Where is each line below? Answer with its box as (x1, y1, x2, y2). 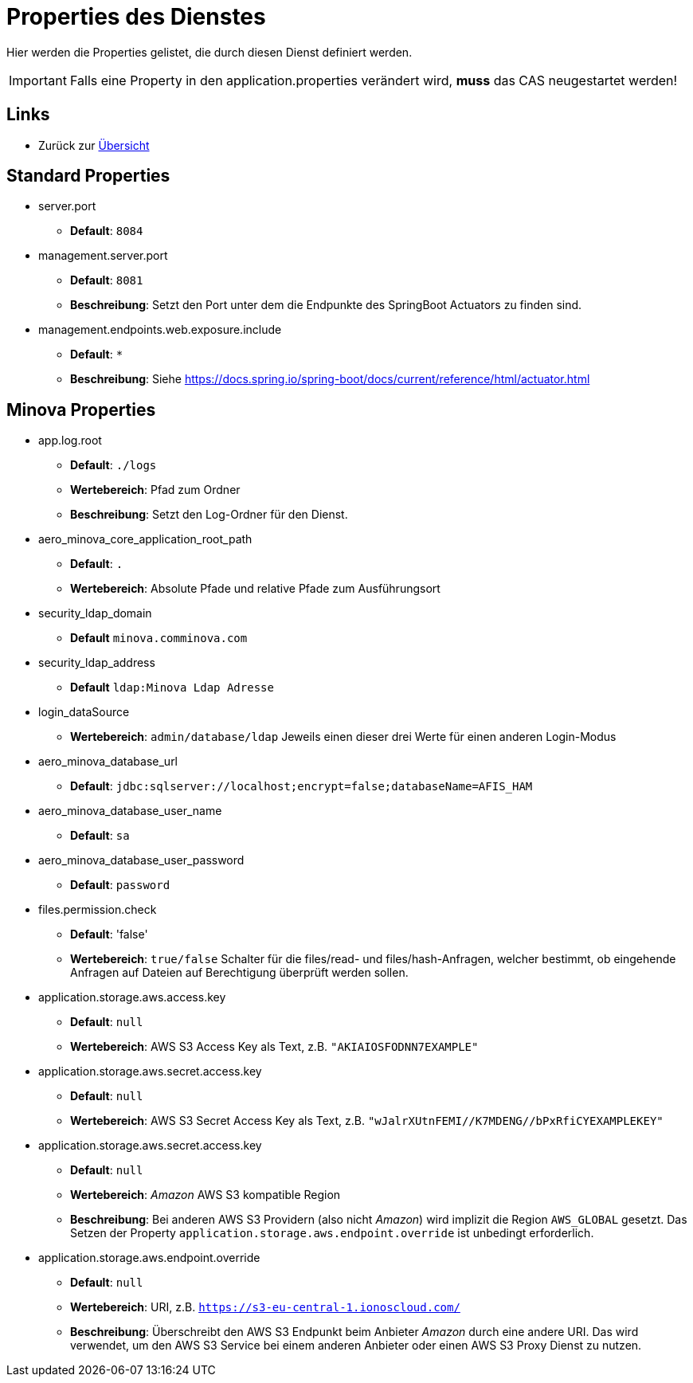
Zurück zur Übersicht (38, 138, 150, 152)
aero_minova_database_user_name (38, 804, 222, 818)
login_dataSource (38, 705, 130, 719)
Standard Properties (6, 166, 170, 186)
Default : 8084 (70, 224, 143, 238)
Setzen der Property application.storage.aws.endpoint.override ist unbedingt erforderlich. (70, 1226, 594, 1240)
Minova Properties (6, 399, 156, 420)
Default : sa (70, 829, 130, 843)
